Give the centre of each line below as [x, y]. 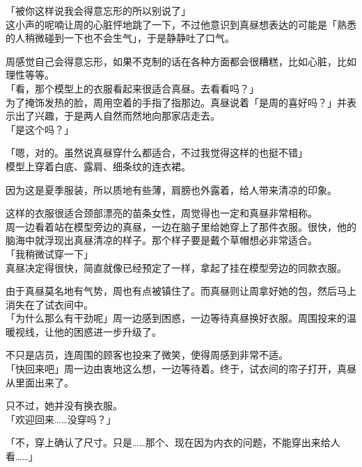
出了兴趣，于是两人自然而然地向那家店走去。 [117, 116]
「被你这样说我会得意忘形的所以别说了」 [98, 10]
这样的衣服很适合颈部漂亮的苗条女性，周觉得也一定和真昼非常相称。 [162, 213]
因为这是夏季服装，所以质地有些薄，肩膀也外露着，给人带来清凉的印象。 [171, 189]
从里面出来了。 [40, 382]
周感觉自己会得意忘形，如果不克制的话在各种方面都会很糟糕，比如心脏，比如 [181, 61]
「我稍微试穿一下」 [49, 253]
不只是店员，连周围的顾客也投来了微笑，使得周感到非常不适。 [147, 355]
